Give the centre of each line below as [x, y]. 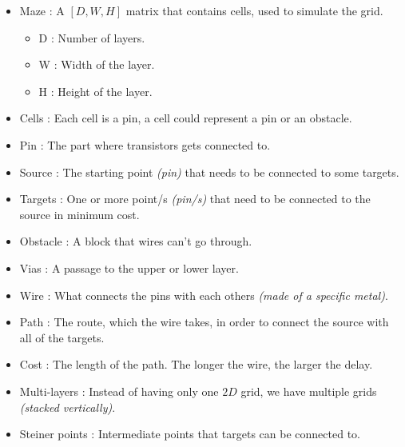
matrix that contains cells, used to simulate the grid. [254, 10]
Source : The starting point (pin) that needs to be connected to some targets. [209, 172]
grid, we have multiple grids [309, 391]
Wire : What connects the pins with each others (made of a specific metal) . [204, 295]
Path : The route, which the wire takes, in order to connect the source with [204, 322]
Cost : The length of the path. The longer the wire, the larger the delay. [196, 364]
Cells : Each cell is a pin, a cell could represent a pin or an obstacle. [186, 118]
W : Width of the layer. [97, 64]
